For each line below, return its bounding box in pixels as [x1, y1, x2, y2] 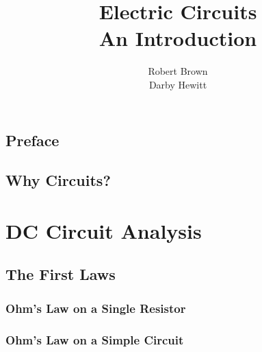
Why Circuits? [5, 169, 111, 191]
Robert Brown [148, 64, 208, 78]
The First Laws [5, 263, 116, 285]
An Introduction [99, 24, 257, 52]
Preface [5, 129, 60, 150]
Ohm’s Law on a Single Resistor [5, 299, 186, 316]
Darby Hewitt [148, 77, 207, 91]
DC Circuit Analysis [5, 216, 202, 244]
